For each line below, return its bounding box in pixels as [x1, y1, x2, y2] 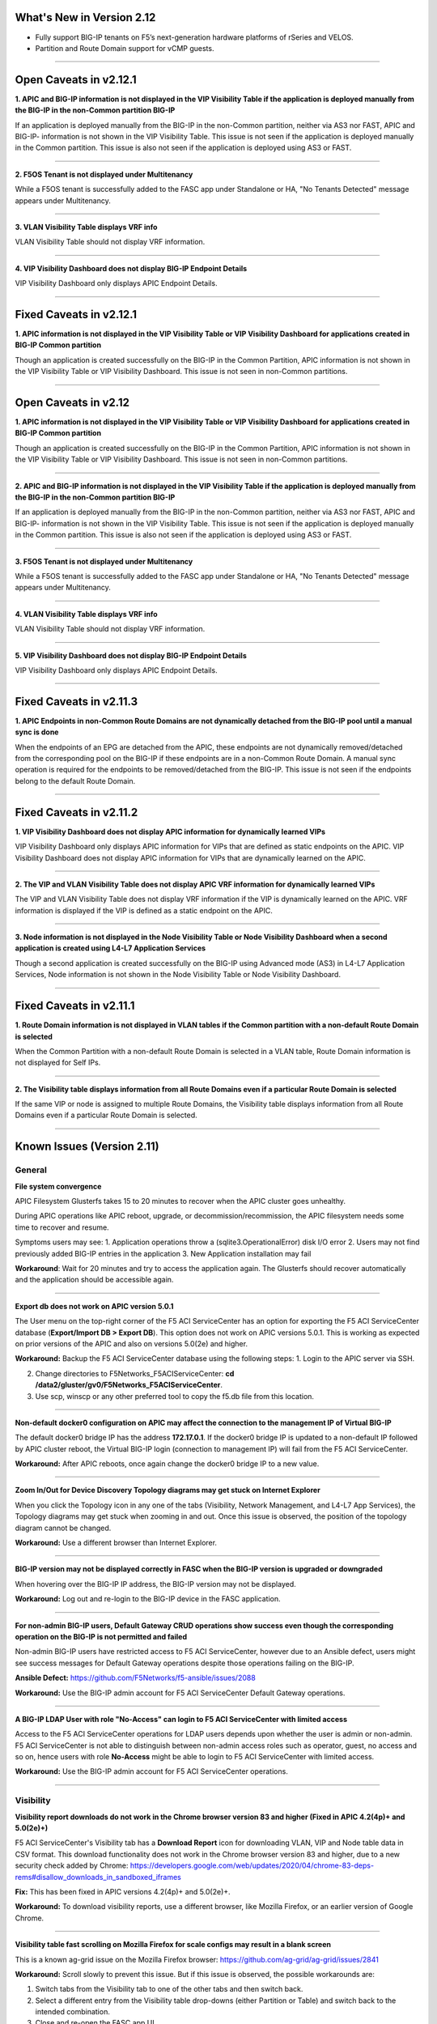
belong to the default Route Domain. [15, 776, 136, 785]
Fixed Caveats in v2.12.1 [15, 308, 138, 321]
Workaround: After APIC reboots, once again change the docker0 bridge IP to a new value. [15, 1459, 320, 1469]
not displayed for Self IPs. [15, 1057, 101, 1068]
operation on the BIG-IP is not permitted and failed [15, 1631, 188, 1641]
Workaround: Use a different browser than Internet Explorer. [15, 1538, 218, 1548]
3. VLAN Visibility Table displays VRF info [15, 222, 158, 232]
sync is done [15, 727, 59, 737]
